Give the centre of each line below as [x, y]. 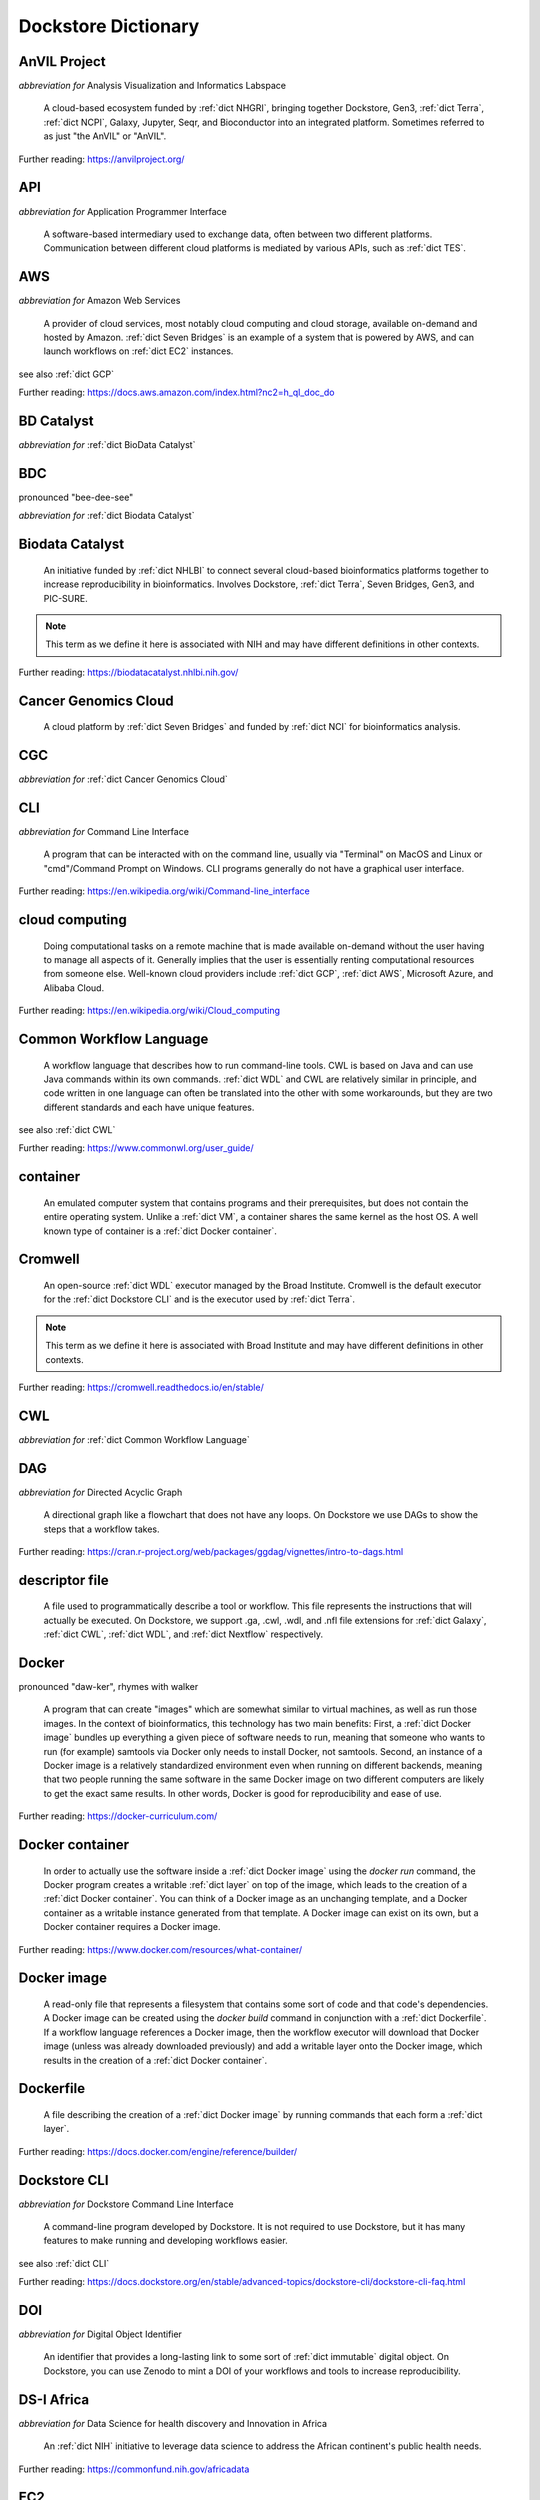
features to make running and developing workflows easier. [166, 2241]
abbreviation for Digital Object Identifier [100, 2334]
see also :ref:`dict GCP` [66, 374]
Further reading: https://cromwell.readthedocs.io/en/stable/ [141, 1387]
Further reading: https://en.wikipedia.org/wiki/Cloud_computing [149, 1011]
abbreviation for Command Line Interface [104, 831]
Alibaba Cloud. [74, 987]
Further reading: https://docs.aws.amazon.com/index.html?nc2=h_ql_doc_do [176, 392]
